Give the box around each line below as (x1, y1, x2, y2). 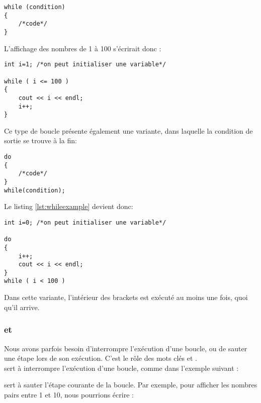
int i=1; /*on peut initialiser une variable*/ (4, 61, 166, 68)
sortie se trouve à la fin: (4, 135, 77, 146)
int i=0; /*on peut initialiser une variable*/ (4, 219, 166, 226)
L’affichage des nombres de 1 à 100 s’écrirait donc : (4, 43, 161, 53)
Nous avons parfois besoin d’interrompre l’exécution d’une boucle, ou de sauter (4, 343, 247, 353)
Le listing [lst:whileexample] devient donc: (4, 201, 133, 212)
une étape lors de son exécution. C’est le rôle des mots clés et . (4, 353, 197, 363)
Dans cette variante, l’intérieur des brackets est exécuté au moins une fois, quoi (4, 292, 248, 303)
